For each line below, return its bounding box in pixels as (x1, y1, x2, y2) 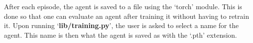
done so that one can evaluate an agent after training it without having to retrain (4, 11, 249, 21)
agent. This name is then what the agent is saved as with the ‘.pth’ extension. (4, 29, 237, 40)
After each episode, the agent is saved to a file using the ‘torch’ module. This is (4, 1, 242, 11)
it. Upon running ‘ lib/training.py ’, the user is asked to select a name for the (4, 20, 239, 30)
